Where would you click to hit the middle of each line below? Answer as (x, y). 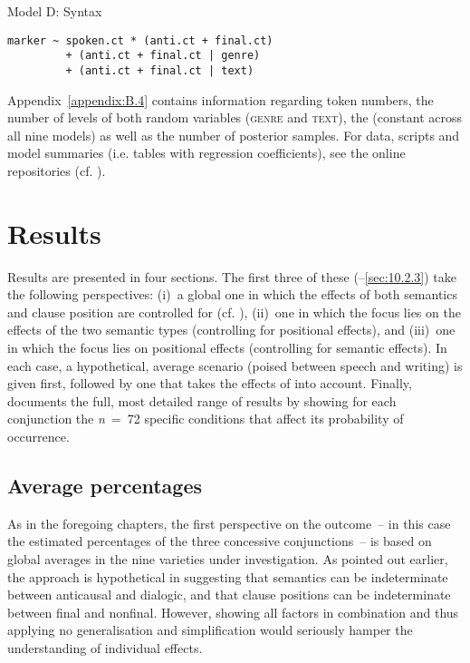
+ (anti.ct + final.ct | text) (160, 70)
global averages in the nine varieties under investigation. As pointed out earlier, (228, 558)
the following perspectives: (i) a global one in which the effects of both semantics (232, 294)
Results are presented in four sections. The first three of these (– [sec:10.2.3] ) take (232, 276)
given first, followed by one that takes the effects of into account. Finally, (210, 383)
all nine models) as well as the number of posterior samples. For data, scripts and (234, 135)
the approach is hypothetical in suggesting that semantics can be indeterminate (228, 576)
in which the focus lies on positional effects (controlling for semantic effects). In (227, 348)
